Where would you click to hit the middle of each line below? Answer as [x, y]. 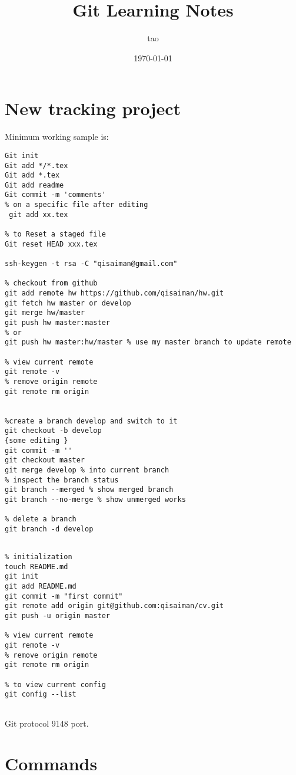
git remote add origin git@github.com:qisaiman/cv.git [114, 606]
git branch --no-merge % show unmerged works [95, 499]
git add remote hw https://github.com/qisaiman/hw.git [114, 293]
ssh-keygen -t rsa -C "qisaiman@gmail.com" [91, 264]
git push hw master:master [57, 323]
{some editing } [36, 440]
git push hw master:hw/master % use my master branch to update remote [148, 342]
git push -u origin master [57, 616]
